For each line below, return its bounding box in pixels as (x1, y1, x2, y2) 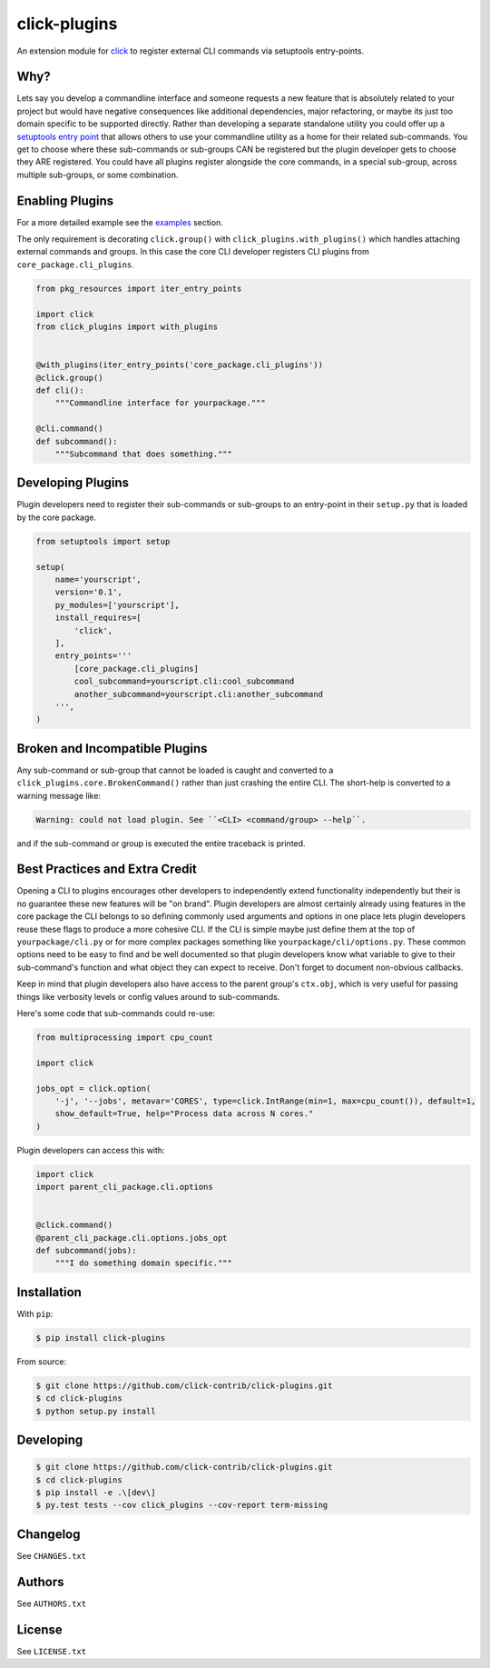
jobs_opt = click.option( (35, 1083, 152, 1094)
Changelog (16, 1526, 81, 1542)
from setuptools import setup (35, 536, 171, 546)
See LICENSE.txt (16, 1645, 86, 1656)
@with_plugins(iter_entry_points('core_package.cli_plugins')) (35, 360, 324, 370)
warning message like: (16, 790, 102, 801)
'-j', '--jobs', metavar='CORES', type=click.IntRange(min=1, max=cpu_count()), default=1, (54, 1095, 476, 1106)
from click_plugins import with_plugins (35, 322, 218, 332)
